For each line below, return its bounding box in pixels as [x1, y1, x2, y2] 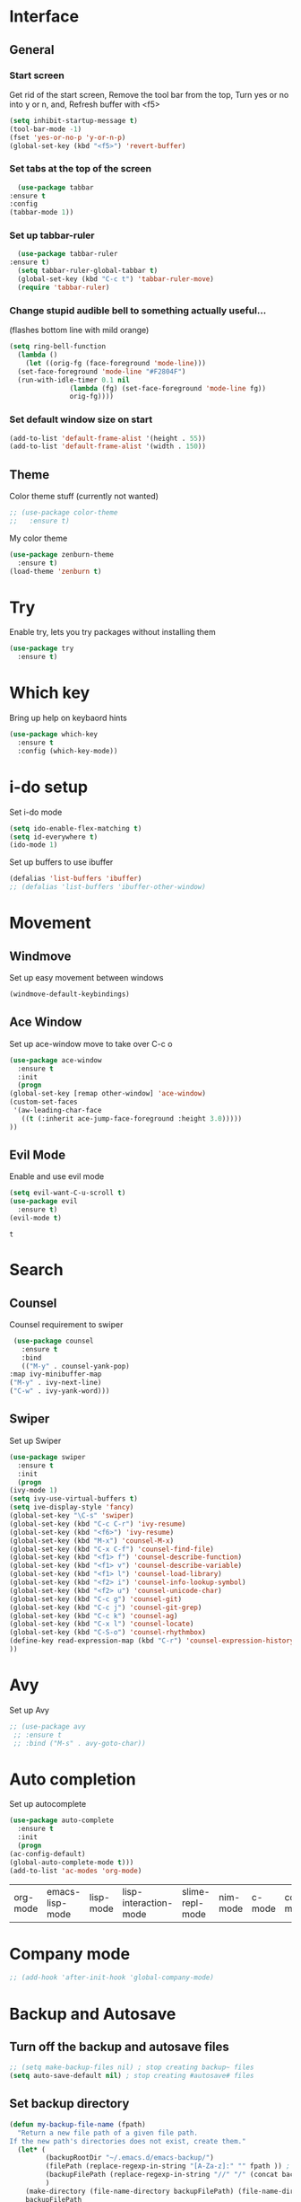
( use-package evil [9, 1197, 78, 1206]
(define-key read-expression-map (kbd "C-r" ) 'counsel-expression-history [9, 1636, 295, 1645]
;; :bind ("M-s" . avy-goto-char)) [13, 1739, 146, 1748]
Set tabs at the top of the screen [9, 163, 152, 175]
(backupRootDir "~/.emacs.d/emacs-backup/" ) [45, 2154, 215, 2162]
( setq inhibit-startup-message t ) [9, 116, 139, 125]
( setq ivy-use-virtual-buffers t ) [9, 1494, 139, 1503]
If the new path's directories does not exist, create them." [9, 2136, 246, 2145]
